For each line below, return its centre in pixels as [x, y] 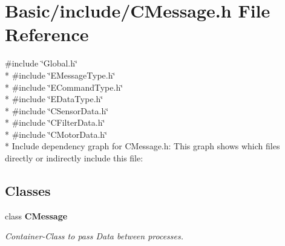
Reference [47, 34]
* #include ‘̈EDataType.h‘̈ [54, 99]
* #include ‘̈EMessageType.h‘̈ [60, 75]
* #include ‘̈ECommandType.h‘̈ [64, 87]
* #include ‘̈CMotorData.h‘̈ [56, 134]
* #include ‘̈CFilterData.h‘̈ [55, 122]
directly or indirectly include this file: [74, 158]
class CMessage [36, 215]
